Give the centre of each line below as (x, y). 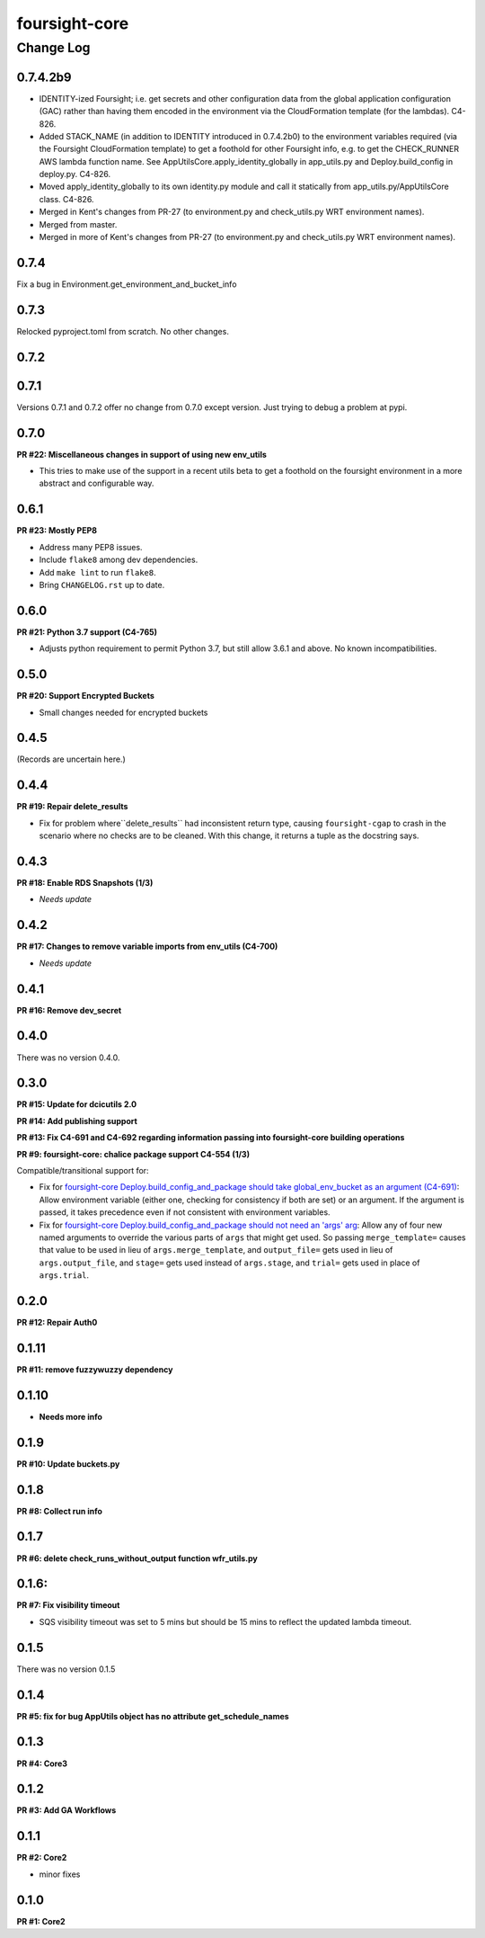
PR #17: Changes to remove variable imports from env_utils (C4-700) (147, 947)
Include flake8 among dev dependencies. (119, 560)
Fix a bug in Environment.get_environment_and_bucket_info (127, 284)
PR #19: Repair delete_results (72, 807)
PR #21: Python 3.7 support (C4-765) (87, 632)
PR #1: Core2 (41, 1921)
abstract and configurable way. (97, 483)
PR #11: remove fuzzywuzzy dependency (95, 1369)
